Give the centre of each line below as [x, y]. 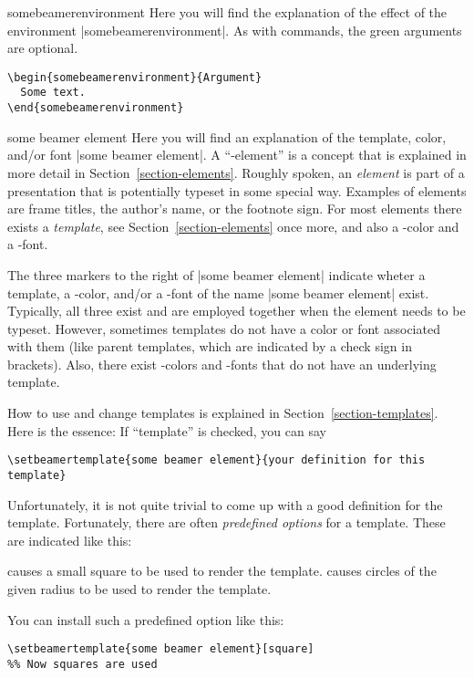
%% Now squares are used [82, 664]
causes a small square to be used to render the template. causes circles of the [222, 571]
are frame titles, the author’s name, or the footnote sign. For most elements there [235, 209]
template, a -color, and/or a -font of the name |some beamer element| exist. [218, 292]
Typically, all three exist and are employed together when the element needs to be [237, 311]
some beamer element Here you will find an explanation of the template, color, [227, 136]
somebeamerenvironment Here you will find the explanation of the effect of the [227, 12]
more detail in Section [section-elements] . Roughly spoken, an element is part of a [236, 172]
